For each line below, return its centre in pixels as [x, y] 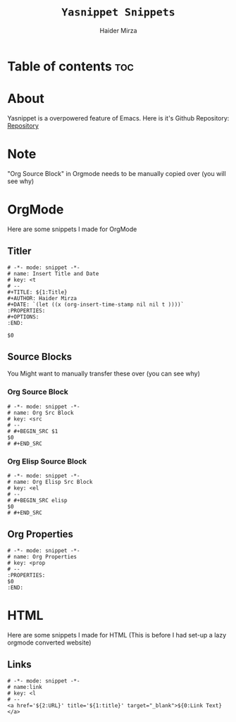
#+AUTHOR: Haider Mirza [42, 298]
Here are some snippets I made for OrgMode [72, 229]
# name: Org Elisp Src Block [50, 482]
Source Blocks [40, 357]
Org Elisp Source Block [47, 461]
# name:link [25, 687]
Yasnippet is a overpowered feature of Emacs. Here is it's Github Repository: [118, 118]
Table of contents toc [70, 66]
